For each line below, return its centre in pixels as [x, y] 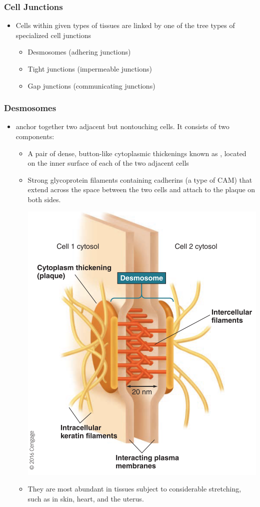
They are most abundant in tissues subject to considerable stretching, [134, 489]
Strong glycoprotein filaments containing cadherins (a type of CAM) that [140, 179]
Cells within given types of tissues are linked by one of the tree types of [125, 25]
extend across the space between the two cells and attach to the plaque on [141, 189]
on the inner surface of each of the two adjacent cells [108, 163]
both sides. [44, 199]
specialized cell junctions [53, 35]
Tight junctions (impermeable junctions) [90, 69]
